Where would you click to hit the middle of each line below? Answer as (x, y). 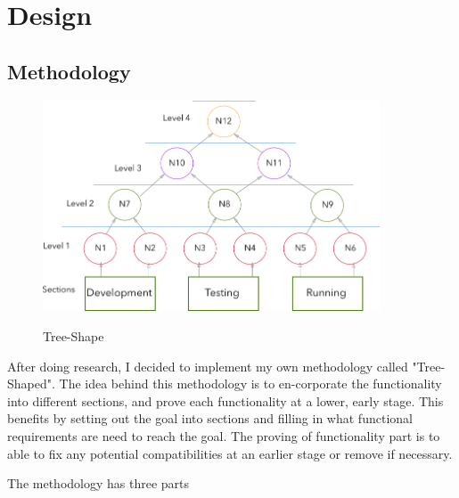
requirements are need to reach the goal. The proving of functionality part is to (224, 436)
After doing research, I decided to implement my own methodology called (208, 366)
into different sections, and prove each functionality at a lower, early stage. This (225, 400)
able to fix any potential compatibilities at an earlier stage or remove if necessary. (230, 453)
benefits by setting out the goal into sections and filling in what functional (210, 418)
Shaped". (31, 384)
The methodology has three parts (98, 483)
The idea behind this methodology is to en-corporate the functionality (250, 384)
